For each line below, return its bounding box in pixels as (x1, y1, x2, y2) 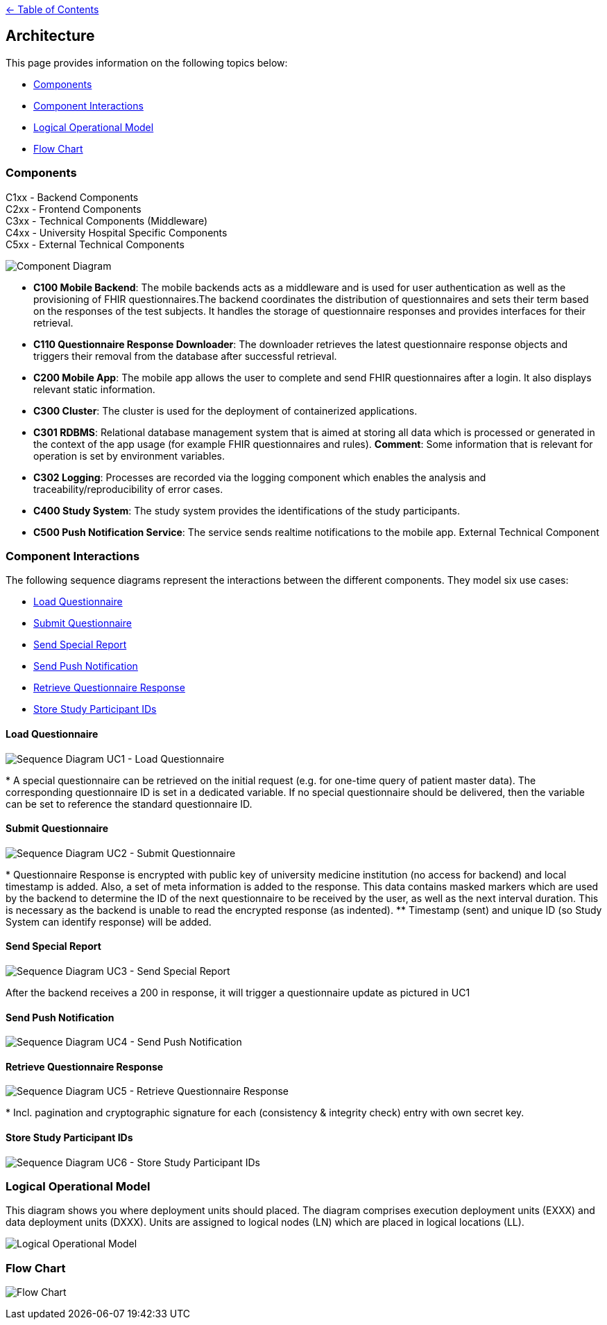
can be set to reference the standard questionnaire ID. (6, 797, 253, 810)
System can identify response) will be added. (6, 915, 212, 928)
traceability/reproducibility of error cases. (33, 483, 223, 495)
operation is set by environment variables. (33, 449, 225, 462)
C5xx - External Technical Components (6, 238, 185, 250)
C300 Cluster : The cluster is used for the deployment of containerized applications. (33, 404, 418, 417)
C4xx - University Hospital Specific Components (6, 226, 228, 239)
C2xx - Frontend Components (6, 202, 142, 215)
